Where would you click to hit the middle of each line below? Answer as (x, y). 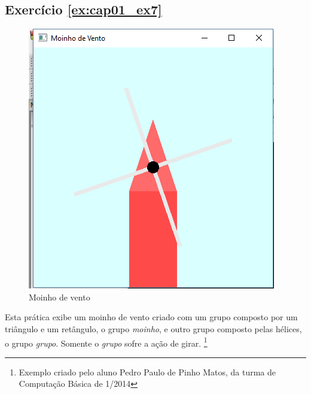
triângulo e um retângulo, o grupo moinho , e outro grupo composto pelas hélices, (153, 328)
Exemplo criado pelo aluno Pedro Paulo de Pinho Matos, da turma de (147, 372)
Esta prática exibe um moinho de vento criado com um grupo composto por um (151, 317)
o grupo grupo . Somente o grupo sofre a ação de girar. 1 (106, 342)
